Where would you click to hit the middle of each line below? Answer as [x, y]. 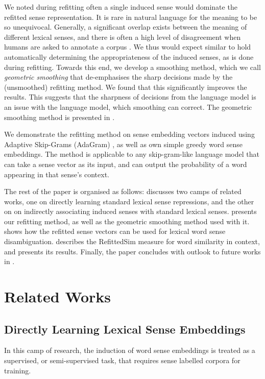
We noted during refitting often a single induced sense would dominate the [121, 7]
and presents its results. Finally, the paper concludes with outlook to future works [132, 251]
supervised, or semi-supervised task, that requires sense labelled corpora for [122, 360]
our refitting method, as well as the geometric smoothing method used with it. [127, 221]
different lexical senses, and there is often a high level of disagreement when [123, 37]
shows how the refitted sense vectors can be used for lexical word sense [115, 231]
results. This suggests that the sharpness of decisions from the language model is [130, 97]
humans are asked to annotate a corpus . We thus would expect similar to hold [128, 47]
